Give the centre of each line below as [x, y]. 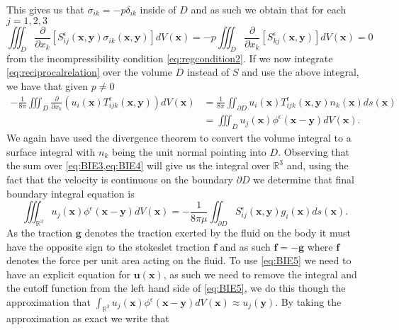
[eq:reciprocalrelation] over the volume [89, 72]
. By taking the [308, 302]
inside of [158, 9]
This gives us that [45, 9]
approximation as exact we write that [88, 318]
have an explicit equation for [69, 274]
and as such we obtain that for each [269, 9]
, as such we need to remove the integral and [260, 274]
